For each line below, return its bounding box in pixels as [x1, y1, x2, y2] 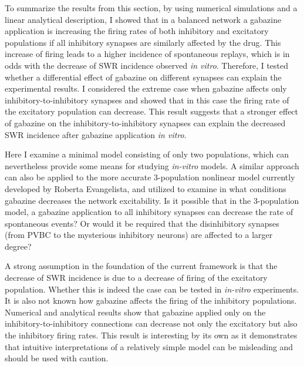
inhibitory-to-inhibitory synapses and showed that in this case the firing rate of [5, 93, 289, 106]
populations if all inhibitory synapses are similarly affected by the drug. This [5, 36, 281, 48]
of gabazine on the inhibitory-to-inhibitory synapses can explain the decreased [5, 116, 286, 129]
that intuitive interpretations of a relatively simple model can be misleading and [5, 340, 293, 352]
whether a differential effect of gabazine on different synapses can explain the [5, 70, 282, 83]
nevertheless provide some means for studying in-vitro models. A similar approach [5, 159, 299, 172]
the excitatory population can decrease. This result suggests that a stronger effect [5, 105, 299, 117]
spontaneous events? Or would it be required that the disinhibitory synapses [5, 217, 279, 229]
